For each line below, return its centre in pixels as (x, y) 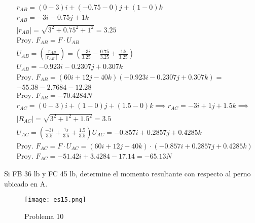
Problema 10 (44, 216)
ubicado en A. (26, 183)
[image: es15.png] (55, 200)
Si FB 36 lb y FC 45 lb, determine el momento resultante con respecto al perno (128, 174)
